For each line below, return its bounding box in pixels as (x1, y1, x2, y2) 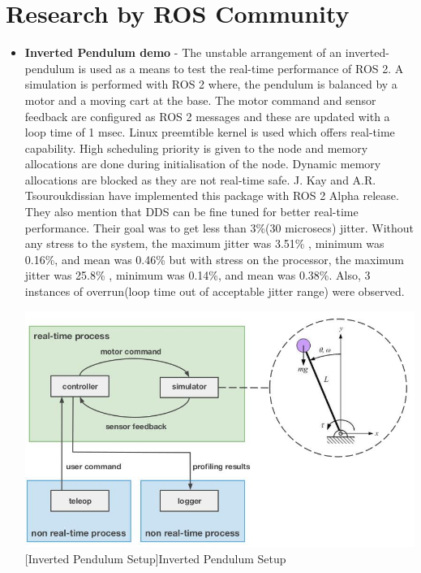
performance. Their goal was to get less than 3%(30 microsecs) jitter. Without (24, 219, 415, 236)
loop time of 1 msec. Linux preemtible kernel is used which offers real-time (24, 124, 395, 141)
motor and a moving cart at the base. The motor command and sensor (24, 91, 376, 108)
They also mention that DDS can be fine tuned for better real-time (24, 203, 359, 220)
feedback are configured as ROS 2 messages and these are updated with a (24, 107, 390, 124)
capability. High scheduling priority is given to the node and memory (24, 139, 368, 156)
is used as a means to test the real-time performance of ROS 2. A (78, 59, 404, 76)
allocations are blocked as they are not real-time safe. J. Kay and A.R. (24, 171, 376, 188)
